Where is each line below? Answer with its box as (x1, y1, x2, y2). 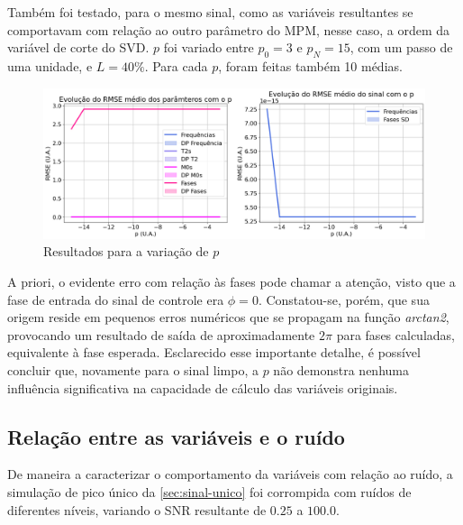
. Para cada (144, 56, 208, 75)
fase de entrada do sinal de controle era (7, 290, 224, 309)
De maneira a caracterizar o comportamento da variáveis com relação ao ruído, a (7, 465, 453, 484)
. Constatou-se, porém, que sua (258, 290, 430, 309)
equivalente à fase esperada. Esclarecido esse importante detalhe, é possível (7, 343, 421, 362)
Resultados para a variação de (43, 242, 209, 261)
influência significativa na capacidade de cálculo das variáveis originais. (7, 378, 398, 397)
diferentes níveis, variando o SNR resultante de (7, 500, 267, 519)
